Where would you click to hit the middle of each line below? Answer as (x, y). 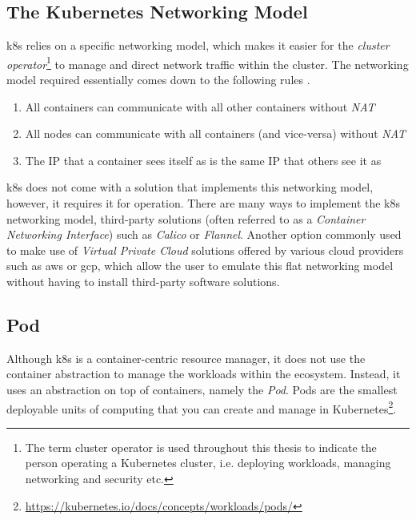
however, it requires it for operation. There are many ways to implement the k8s (204, 203)
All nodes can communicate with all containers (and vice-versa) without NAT (216, 133)
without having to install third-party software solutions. (143, 281)
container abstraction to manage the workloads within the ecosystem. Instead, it (204, 374)
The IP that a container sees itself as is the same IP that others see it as (203, 160)
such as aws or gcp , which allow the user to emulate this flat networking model (200, 266)
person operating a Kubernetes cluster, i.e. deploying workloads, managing (208, 463)
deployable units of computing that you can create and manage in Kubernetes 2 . (202, 407)
